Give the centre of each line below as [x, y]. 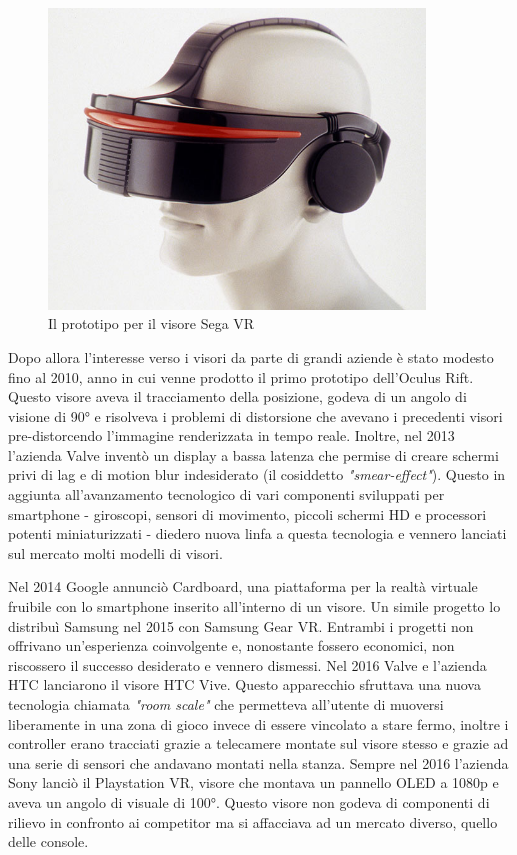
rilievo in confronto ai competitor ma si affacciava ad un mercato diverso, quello [253, 821]
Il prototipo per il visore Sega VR [151, 323]
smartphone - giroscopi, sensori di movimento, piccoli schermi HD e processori [247, 513]
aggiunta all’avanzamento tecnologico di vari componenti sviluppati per [226, 494]
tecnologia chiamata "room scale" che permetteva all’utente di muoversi [226, 704]
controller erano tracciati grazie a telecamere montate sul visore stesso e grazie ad [258, 743]
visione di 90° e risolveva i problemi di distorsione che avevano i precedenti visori [255, 415]
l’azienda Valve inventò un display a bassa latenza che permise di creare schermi [253, 454]
